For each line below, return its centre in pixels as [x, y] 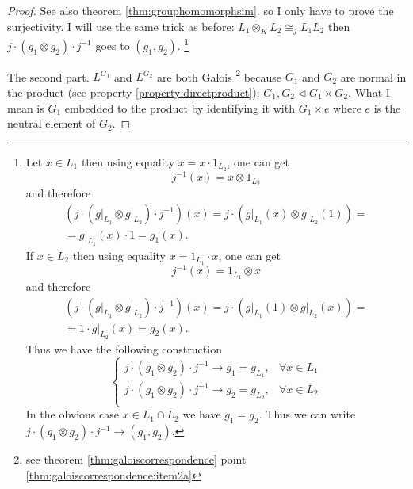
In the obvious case [72, 414]
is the [387, 107]
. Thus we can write [307, 414]
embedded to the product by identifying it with [180, 107]
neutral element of [52, 123]
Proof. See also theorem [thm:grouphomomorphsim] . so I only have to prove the [201, 10]
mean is [26, 107]
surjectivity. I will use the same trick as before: [121, 26]
